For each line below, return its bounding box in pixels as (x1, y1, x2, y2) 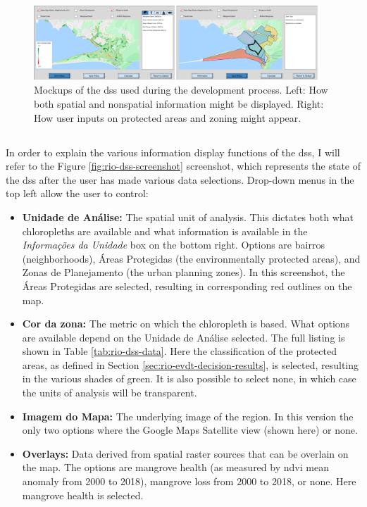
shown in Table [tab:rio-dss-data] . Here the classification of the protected (22, 344, 337, 358)
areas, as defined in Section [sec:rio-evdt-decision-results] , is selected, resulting (22, 357, 359, 372)
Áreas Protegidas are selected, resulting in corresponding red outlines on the (22, 278, 352, 293)
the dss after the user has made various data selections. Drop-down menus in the (6, 172, 354, 187)
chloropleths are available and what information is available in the (22, 223, 308, 238)
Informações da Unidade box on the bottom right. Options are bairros (22, 237, 325, 252)
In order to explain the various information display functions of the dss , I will (6, 144, 340, 159)
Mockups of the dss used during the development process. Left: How (34, 82, 328, 97)
